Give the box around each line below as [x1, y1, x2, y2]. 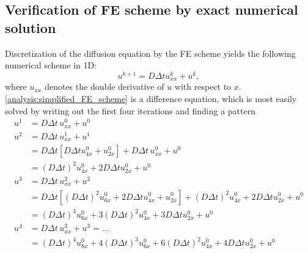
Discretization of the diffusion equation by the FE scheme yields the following [5, 46, 296, 59]
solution [5, 18, 56, 37]
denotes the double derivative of [45, 80, 164, 93]
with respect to [174, 80, 232, 93]
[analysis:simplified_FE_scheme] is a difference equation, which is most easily [5, 92, 297, 105]
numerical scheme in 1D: [5, 59, 97, 71]
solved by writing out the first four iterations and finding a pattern [5, 104, 255, 117]
